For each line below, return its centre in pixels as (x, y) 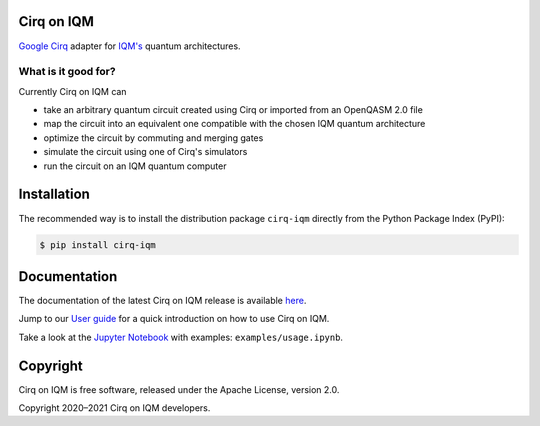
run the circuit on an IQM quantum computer (135, 166)
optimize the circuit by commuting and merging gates (153, 137)
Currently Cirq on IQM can (72, 91)
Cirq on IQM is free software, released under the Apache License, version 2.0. (179, 389)
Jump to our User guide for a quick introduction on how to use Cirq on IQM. (174, 319)
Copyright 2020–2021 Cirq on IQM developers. (114, 408)
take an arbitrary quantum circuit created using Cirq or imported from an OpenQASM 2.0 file (233, 110)
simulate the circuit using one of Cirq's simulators (145, 152)
